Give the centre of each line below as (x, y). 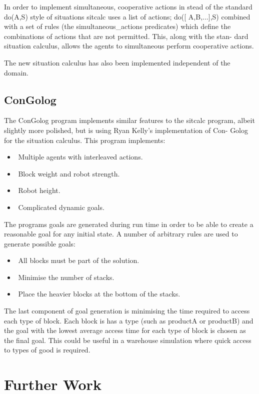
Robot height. (39, 190)
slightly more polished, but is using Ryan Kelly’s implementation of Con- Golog (126, 130)
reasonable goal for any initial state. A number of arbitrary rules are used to (121, 234)
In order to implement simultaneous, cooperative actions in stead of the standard (128, 6)
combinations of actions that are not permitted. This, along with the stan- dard (126, 36)
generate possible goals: (40, 243)
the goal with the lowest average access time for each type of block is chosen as (125, 330)
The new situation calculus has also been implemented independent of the (117, 62)
